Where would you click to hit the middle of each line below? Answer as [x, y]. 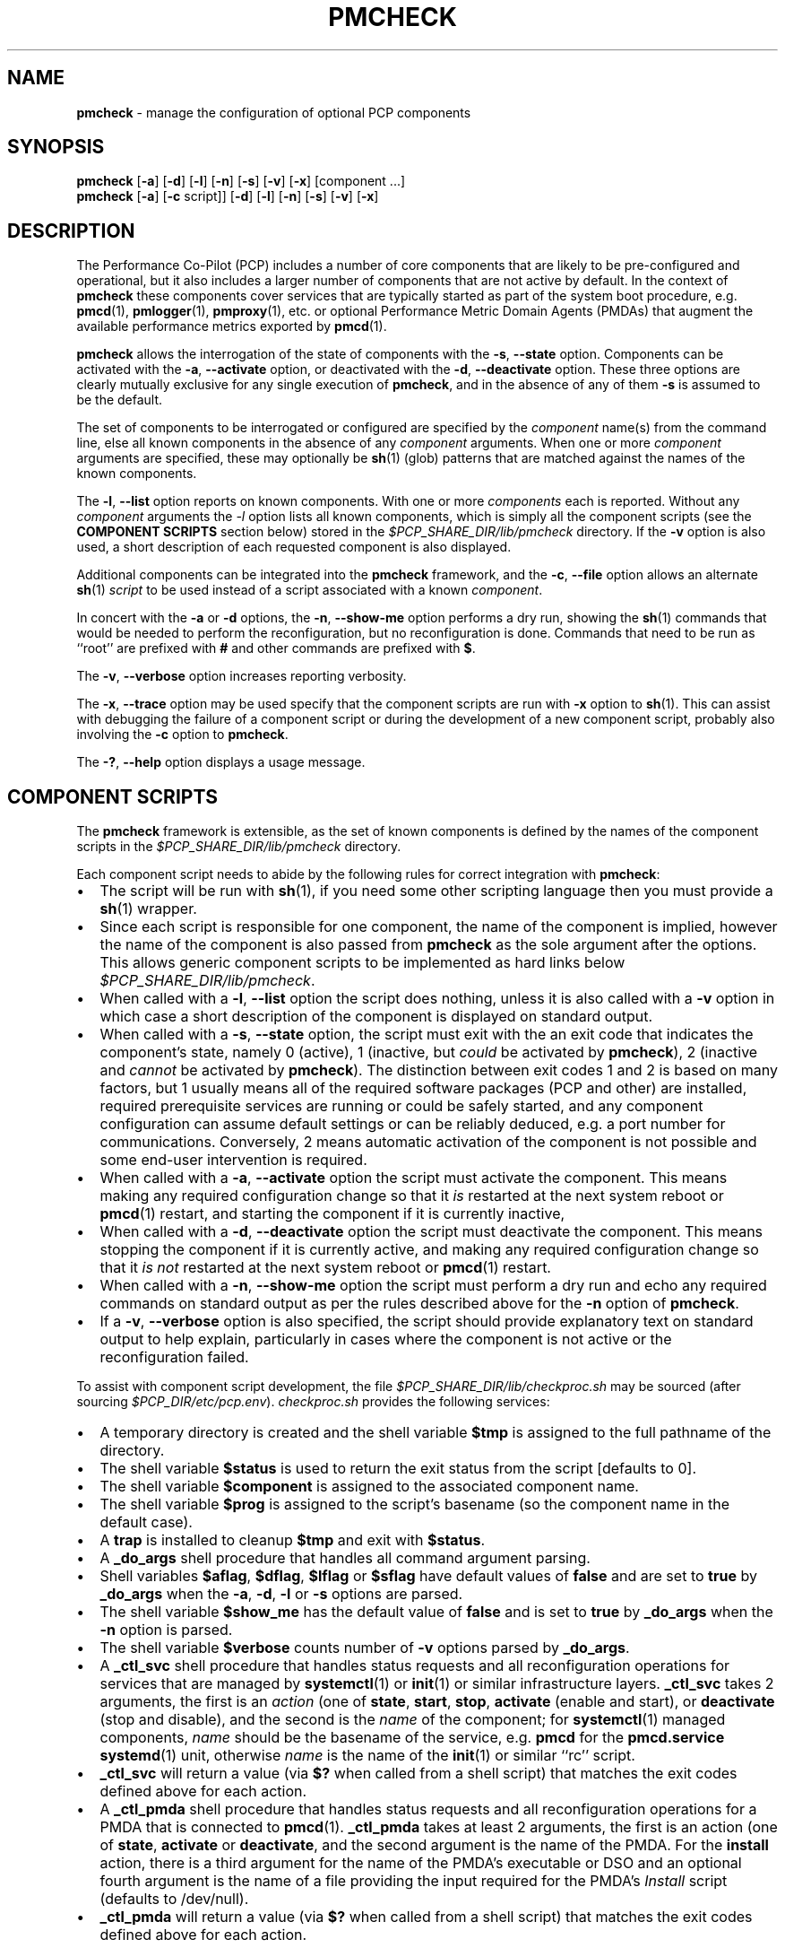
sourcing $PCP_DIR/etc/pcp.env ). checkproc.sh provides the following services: [313, 1402]
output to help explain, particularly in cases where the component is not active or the [386, 1339]
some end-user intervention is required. [233, 1160]
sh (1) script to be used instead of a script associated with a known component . [310, 590]
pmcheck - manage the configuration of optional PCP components [274, 112]
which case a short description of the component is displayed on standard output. [376, 1017]
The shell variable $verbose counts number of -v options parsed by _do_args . [365, 1648]
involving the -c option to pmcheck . [182, 735]
